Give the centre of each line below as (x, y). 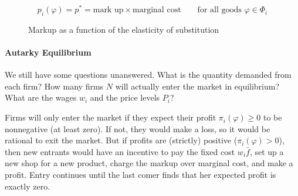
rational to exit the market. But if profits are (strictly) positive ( (121, 140)
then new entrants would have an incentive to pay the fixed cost (120, 151)
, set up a (267, 151)
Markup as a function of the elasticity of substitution (124, 29)
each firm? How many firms (54, 86)
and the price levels (125, 97)
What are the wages (41, 97)
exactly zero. (28, 186)
